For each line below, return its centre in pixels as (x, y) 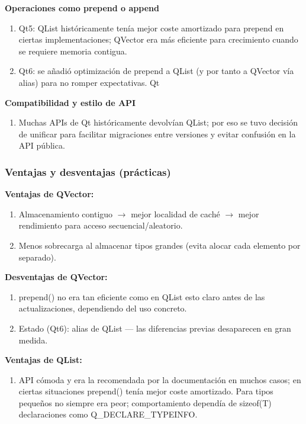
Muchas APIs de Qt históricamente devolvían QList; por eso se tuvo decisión (158, 122)
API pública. (42, 145)
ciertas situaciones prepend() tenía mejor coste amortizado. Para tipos (146, 391)
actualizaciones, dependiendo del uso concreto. (103, 308)
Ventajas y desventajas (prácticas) (88, 171)
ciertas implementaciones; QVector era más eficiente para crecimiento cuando (158, 39)
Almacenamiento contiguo (66, 213)
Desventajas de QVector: (56, 277)
